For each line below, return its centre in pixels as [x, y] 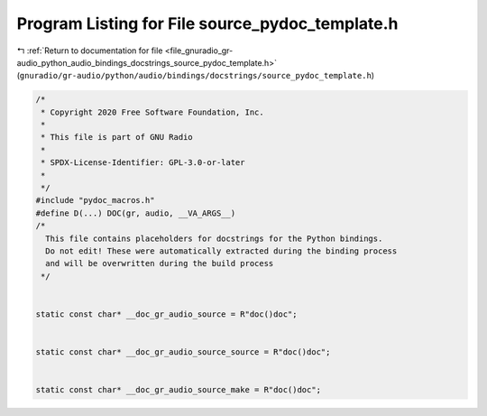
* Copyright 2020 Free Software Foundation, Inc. [153, 112]
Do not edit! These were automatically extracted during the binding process [221, 251]
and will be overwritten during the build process [160, 263]
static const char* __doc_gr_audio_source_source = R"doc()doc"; [183, 352]
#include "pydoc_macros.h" [95, 200]
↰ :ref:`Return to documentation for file [90, 51]
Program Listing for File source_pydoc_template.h [207, 23]
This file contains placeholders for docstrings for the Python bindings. [214, 238]
